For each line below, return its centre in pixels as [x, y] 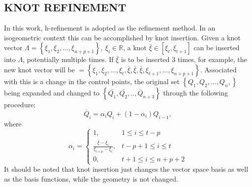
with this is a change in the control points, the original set [92, 81]
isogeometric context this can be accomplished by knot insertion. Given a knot [122, 37]
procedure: [20, 104]
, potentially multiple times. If [68, 59]
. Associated [218, 69]
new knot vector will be [39, 69]
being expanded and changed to [52, 92]
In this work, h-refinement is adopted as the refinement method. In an [110, 28]
